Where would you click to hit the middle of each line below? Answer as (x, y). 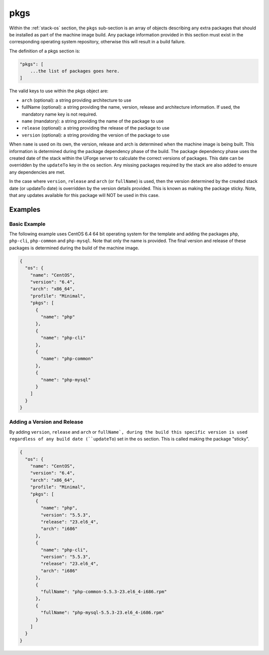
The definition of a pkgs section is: (45, 51)
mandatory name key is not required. (59, 114)
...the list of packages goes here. (75, 71)
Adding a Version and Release (46, 422)
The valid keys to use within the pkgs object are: (59, 91)
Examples (25, 209)
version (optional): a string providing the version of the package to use (96, 135)
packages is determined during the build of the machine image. (74, 248)
